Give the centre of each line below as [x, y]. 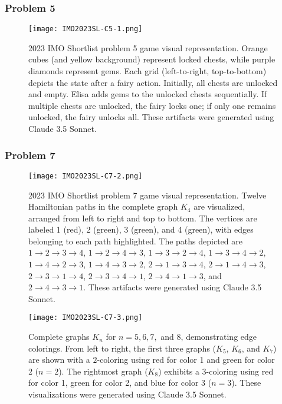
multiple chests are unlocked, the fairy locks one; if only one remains [152, 105]
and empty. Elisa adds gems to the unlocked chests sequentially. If [148, 94]
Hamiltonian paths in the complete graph [103, 206]
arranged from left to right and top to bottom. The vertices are [143, 218]
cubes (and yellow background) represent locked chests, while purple [152, 59]
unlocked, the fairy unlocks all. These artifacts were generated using [151, 117]
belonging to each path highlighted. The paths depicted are [135, 241]
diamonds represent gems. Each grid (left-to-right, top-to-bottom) [147, 71]
